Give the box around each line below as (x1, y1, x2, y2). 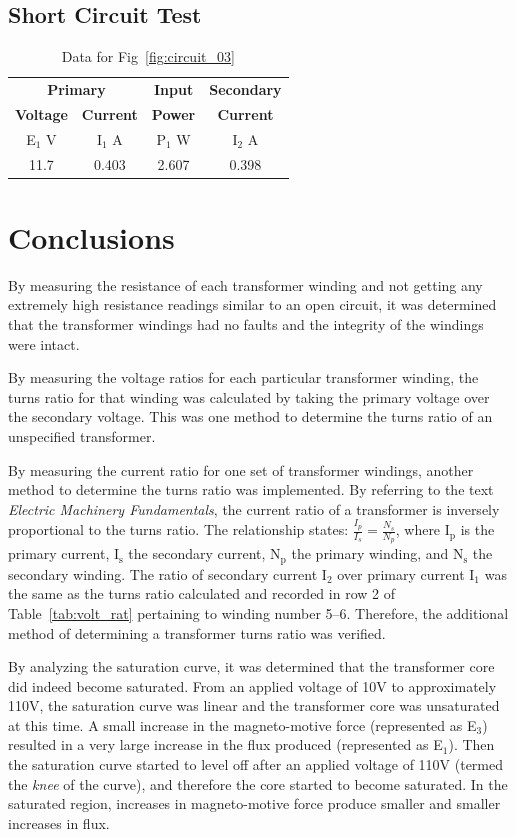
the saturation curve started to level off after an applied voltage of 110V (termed (8, 754, 503, 775)
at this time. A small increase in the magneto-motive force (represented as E (8, 714, 477, 735)
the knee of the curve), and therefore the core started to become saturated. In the (8, 773, 508, 794)
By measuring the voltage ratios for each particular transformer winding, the (8, 367, 479, 388)
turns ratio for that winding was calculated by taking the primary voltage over (8, 386, 490, 407)
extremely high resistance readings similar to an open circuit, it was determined (8, 294, 497, 315)
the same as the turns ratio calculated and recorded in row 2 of (8, 583, 395, 604)
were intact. (8, 333, 80, 354)
